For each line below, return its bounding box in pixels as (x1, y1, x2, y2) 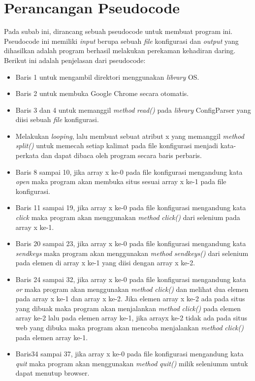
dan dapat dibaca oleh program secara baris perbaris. (41, 150, 202, 160)
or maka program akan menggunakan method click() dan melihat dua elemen (15, 284, 249, 294)
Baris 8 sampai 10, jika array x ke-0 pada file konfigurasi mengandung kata (15, 166, 243, 177)
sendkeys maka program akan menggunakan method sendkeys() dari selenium (15, 248, 249, 258)
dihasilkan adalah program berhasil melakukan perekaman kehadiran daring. (4, 45, 236, 56)
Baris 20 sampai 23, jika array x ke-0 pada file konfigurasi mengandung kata (15, 238, 246, 249)
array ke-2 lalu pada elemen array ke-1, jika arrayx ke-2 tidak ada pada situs (15, 313, 247, 323)
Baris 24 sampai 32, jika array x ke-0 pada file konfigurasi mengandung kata (15, 274, 246, 284)
